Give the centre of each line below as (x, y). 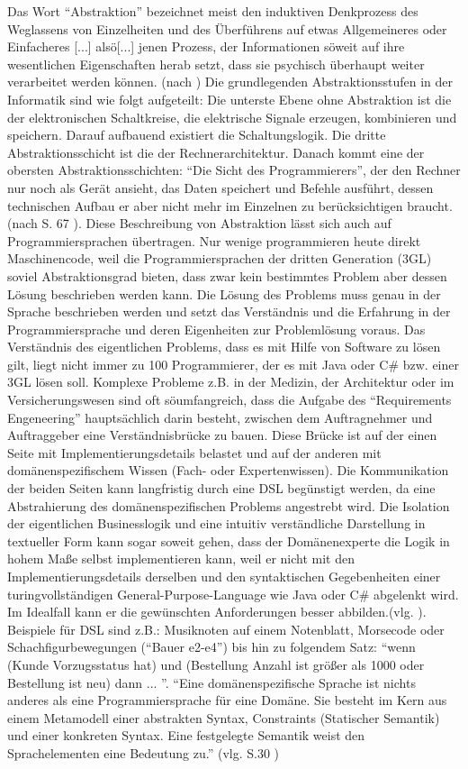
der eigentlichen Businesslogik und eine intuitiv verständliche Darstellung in (216, 523)
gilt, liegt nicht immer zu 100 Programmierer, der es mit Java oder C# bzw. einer (233, 364)
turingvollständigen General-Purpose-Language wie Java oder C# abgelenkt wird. (233, 594)
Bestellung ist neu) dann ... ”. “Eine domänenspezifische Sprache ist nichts (211, 682)
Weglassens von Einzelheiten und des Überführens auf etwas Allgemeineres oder (227, 28)
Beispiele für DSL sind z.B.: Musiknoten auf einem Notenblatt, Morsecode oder (226, 629)
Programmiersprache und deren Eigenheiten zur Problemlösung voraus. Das (216, 329)
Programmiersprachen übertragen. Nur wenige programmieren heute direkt (214, 240)
